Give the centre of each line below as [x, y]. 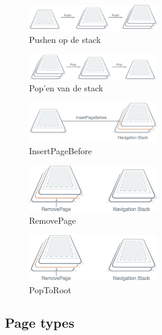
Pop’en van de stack [66, 87]
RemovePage [53, 220]
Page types [40, 323]
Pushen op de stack [65, 39]
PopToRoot [50, 290]
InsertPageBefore [60, 151]
